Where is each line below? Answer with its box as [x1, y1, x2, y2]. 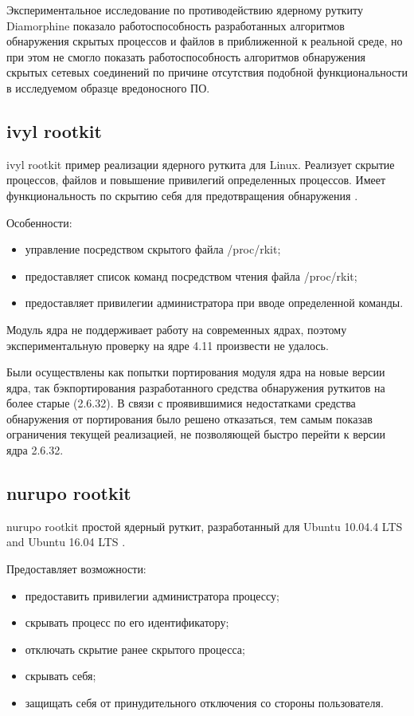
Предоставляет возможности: [6, 561, 146, 577]
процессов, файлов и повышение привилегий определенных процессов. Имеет [6, 171, 386, 188]
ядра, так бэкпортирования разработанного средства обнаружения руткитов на [6, 379, 385, 395]
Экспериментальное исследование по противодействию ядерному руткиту [6, 2, 364, 18]
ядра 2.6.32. [6, 442, 64, 458]
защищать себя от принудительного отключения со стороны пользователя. [25, 694, 384, 711]
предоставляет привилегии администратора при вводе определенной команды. [25, 294, 404, 311]
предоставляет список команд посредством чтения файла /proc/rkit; [25, 267, 357, 284]
